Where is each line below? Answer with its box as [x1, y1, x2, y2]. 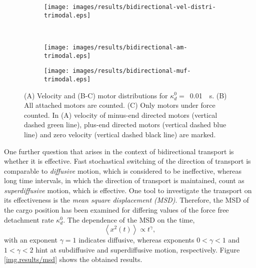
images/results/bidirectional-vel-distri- [72, 3, 216, 10]
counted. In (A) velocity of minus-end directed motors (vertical [24, 109, 217, 120]
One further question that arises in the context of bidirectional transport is [4, 146, 234, 156]
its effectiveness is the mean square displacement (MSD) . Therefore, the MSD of [4, 195, 249, 205]
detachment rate [4, 214, 54, 225]
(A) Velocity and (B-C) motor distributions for [24, 90, 168, 100]
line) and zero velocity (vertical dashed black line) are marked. [24, 129, 216, 139]
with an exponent [4, 235, 57, 245]
